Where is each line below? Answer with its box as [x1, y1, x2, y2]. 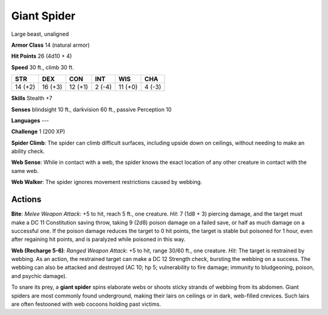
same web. [11, 167, 39, 174]
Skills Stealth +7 [11, 95, 53, 102]
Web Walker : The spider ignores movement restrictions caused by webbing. [11, 178, 203, 186]
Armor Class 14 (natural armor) [11, 41, 91, 49]
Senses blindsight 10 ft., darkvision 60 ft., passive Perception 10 [11, 106, 172, 113]
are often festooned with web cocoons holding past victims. [11, 300, 161, 308]
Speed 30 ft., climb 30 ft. [11, 64, 74, 71]
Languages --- [11, 117, 49, 124]
